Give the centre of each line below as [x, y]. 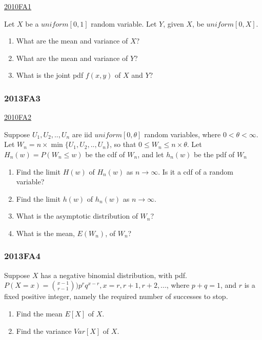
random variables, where [183, 134]
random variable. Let [124, 23]
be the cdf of [105, 154]
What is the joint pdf [50, 75]
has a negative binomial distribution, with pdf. [114, 275]
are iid [82, 134]
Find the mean [39, 313]
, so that [123, 144]
